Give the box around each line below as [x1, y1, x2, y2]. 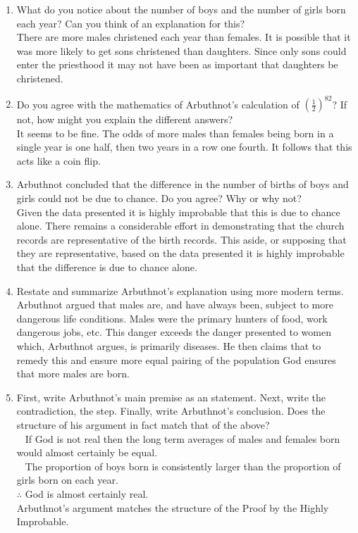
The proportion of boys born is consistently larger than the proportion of [25, 458, 341, 473]
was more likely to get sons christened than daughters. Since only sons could [16, 43, 347, 58]
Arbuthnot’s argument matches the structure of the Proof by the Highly [16, 500, 329, 515]
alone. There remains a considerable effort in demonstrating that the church [16, 218, 345, 233]
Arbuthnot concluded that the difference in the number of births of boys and [16, 177, 349, 192]
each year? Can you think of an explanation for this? [16, 15, 245, 30]
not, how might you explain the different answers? [16, 112, 233, 127]
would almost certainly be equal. [16, 445, 158, 460]
